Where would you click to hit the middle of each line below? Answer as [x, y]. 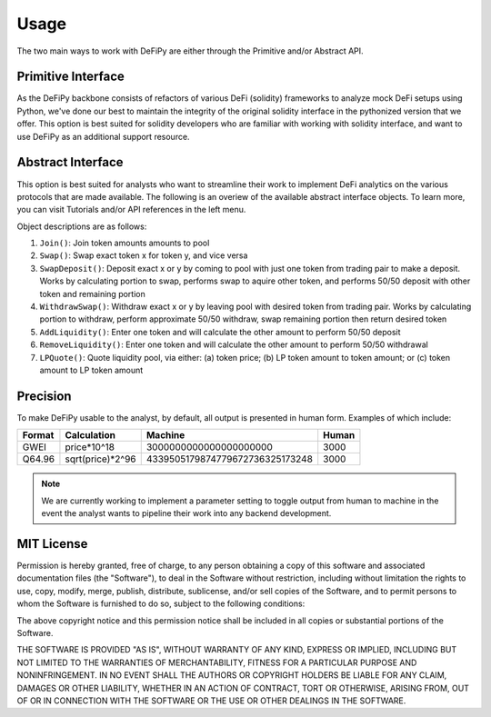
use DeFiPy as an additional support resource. [103, 136]
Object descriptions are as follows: [82, 226]
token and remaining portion [92, 294]
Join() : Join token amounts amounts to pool [125, 243]
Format [38, 435]
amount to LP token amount [91, 370]
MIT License [52, 544]
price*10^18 [90, 447]
